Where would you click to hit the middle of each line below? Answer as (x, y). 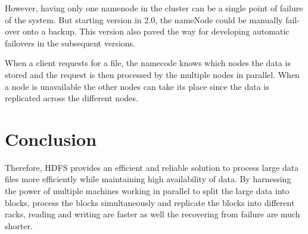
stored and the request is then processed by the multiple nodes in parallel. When (152, 74)
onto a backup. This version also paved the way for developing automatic (156, 31)
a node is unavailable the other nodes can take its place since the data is (137, 86)
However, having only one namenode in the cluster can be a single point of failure (154, 8)
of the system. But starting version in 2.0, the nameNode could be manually (144, 19)
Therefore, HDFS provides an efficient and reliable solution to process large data (152, 167)
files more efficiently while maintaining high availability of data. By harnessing (148, 179)
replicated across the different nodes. (71, 98)
